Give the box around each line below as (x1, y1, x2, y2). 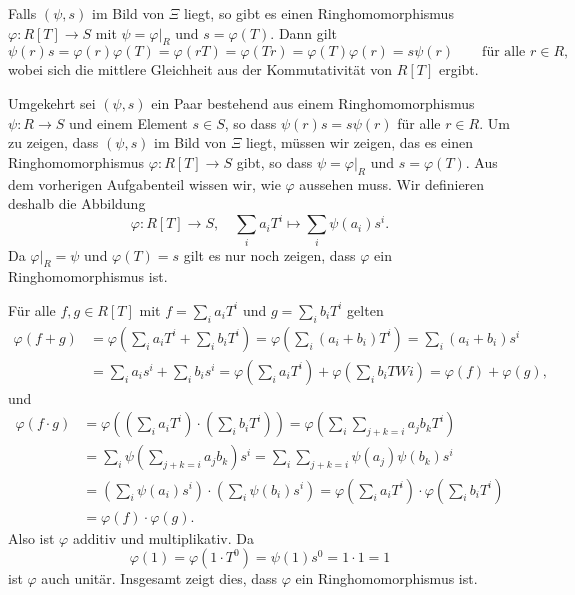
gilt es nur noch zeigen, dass (183, 244, 356, 265)
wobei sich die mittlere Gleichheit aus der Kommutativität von (8, 59, 393, 80)
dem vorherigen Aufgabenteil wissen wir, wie (8, 173, 281, 194)
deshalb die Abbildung (8, 193, 146, 214)
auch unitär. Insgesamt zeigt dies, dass (41, 568, 278, 589)
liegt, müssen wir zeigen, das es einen (245, 132, 473, 153)
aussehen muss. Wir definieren (299, 173, 485, 194)
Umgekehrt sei (8, 92, 96, 113)
